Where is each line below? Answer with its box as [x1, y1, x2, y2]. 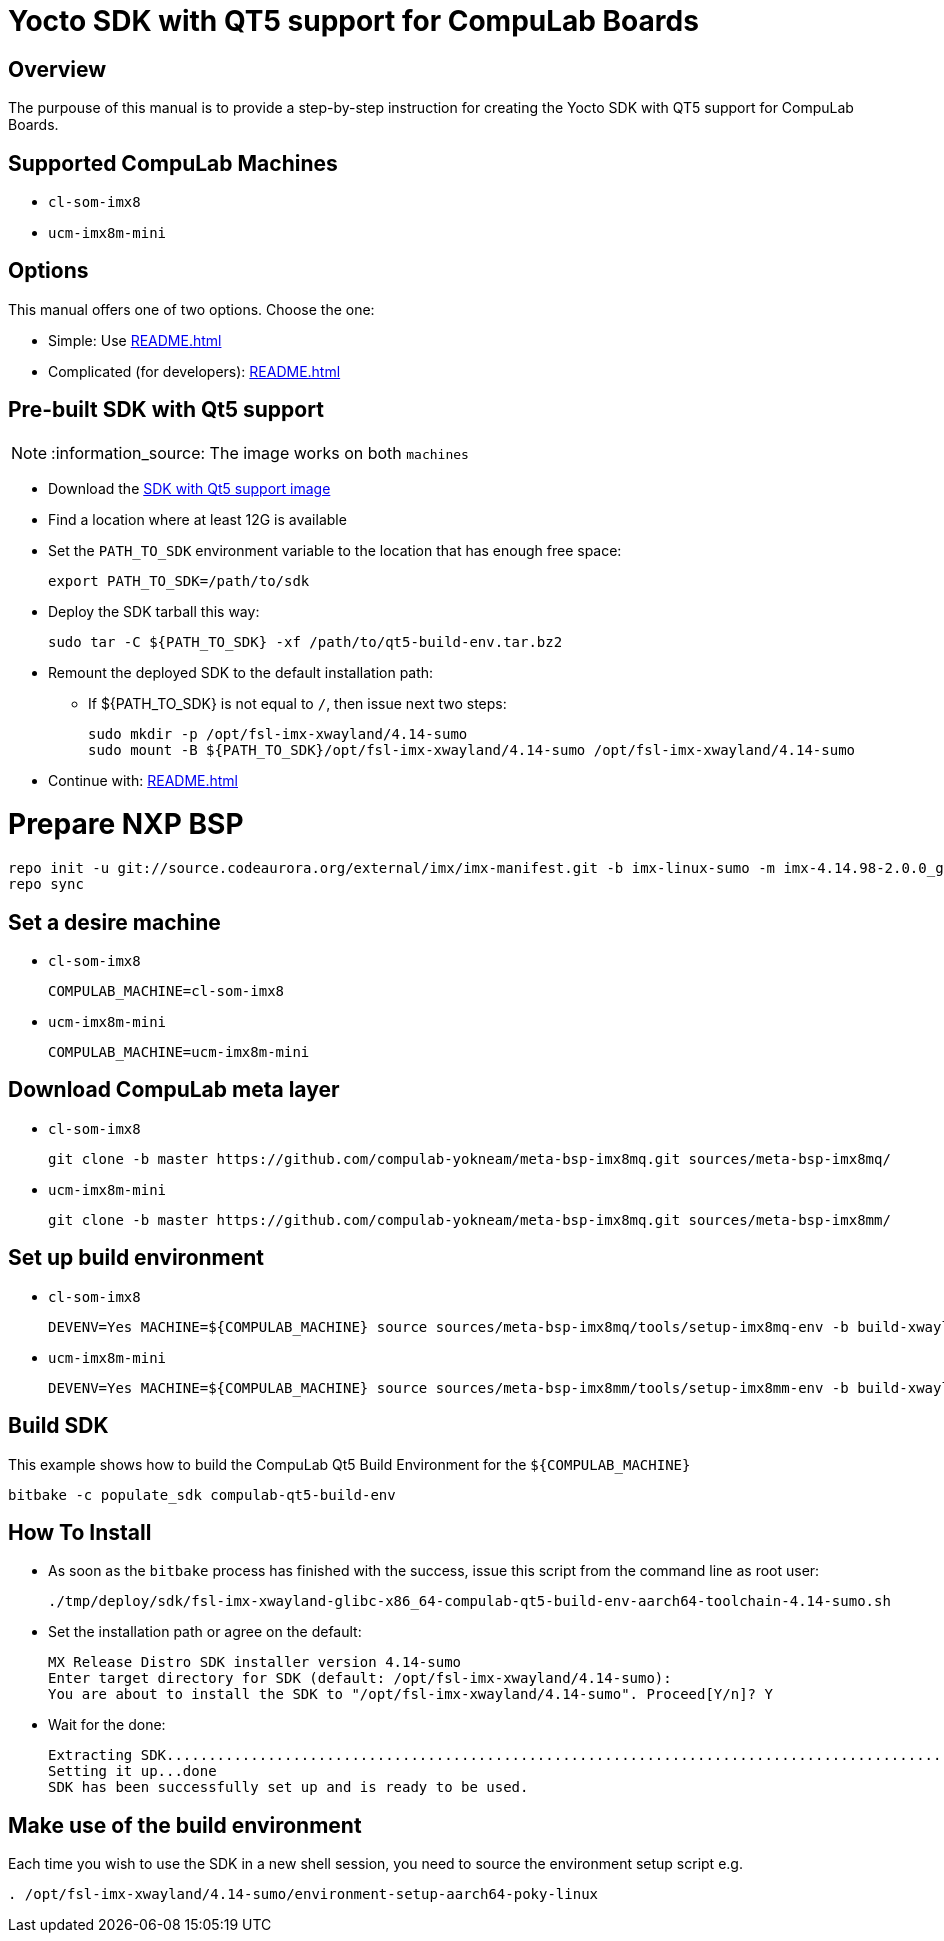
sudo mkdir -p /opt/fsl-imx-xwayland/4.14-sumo [88, 725, 468, 742]
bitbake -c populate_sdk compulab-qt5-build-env [8, 1486, 396, 1503]
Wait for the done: [48, 1716, 166, 1734]
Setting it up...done [48, 1763, 217, 1780]
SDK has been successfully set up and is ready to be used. [48, 1779, 529, 1796]
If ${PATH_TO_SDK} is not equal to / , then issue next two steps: [88, 694, 507, 712]
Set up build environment [8, 1245, 265, 1271]
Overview [8, 56, 107, 82]
